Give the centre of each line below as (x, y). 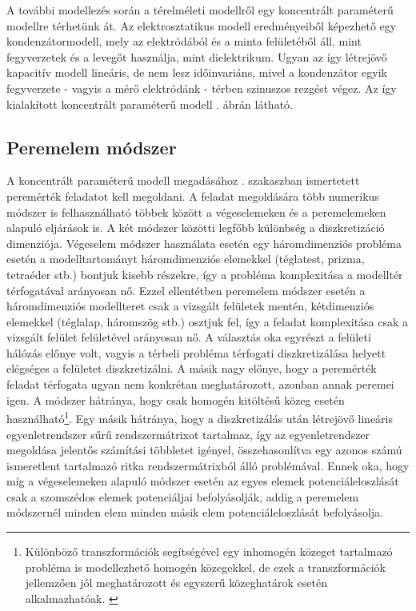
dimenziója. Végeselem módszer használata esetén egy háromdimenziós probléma (204, 243)
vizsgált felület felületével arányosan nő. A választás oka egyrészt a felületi (189, 337)
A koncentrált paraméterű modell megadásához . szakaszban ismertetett (183, 180)
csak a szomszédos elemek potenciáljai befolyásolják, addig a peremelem (183, 496)
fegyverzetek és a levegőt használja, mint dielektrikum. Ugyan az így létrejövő (197, 56)
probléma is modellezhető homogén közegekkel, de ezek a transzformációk (205, 567)
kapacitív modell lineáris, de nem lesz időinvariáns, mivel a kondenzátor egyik (197, 72)
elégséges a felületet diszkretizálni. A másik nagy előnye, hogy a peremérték (192, 368)
